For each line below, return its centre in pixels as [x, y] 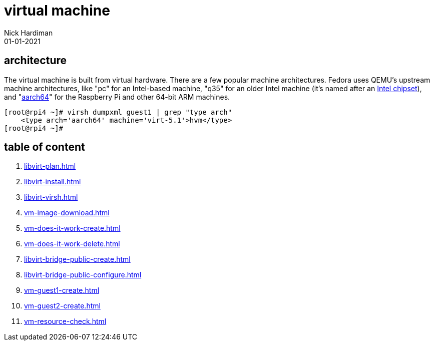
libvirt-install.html [53, 182]
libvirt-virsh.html [51, 197]
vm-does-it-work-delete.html [72, 244]
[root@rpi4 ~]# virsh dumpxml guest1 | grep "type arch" [118, 112]
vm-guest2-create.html [62, 306]
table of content [45, 147]
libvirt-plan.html [50, 166]
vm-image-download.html [67, 213]
